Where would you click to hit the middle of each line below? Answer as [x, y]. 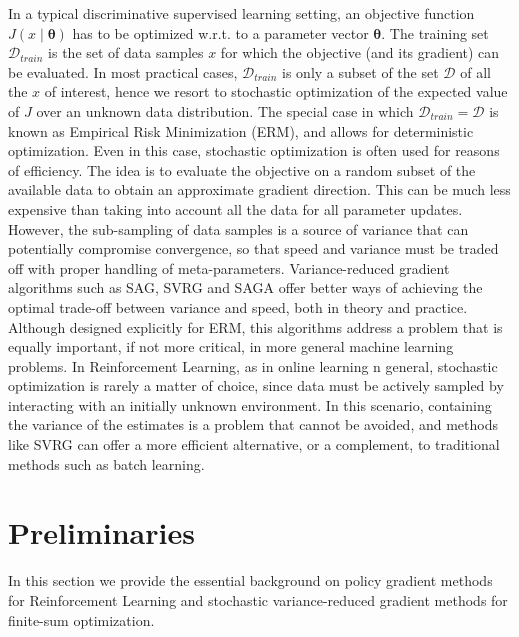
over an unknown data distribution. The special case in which [225, 110]
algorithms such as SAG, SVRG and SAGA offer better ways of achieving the [245, 287]
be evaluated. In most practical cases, [123, 71]
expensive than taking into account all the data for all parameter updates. [235, 208]
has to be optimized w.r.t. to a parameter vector [220, 32]
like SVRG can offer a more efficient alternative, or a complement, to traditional [254, 444]
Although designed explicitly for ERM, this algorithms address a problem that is [255, 326]
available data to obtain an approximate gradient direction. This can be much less [259, 189]
